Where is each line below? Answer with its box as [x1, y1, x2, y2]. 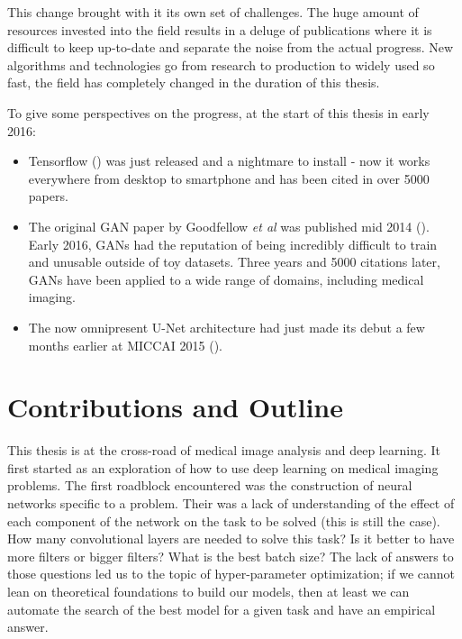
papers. [28, 187, 68, 205]
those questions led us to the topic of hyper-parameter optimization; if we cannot [7, 564, 456, 583]
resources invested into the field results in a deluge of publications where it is [7, 20, 432, 39]
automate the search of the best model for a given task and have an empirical [7, 599, 436, 618]
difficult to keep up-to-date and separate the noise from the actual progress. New [7, 38, 454, 57]
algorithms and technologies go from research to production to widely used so [7, 55, 435, 74]
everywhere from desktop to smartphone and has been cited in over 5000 [28, 169, 430, 187]
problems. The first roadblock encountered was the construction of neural [7, 476, 412, 495]
